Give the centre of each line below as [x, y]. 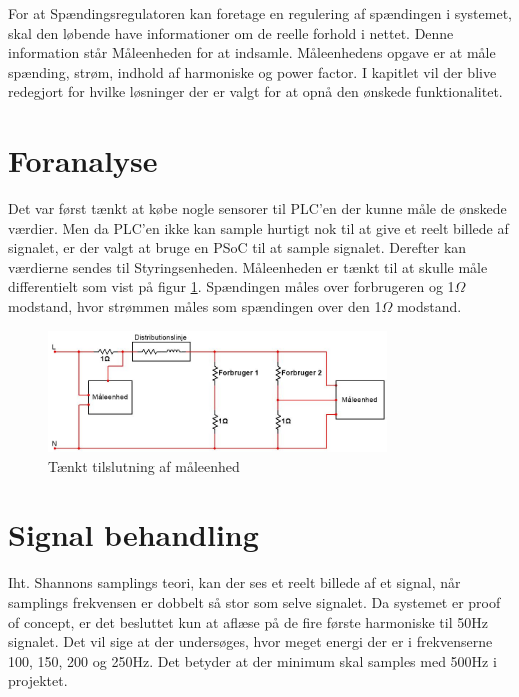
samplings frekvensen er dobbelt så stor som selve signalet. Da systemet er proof [254, 602]
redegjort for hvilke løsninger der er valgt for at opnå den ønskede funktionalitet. [255, 91]
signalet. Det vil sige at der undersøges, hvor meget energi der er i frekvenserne [250, 641]
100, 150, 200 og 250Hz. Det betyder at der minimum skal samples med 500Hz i [252, 660]
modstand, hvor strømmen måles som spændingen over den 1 [195, 306]
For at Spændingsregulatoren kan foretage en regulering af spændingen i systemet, [260, 13]
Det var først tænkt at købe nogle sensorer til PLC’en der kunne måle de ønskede [257, 208]
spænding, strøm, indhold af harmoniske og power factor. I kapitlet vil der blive [252, 71]
